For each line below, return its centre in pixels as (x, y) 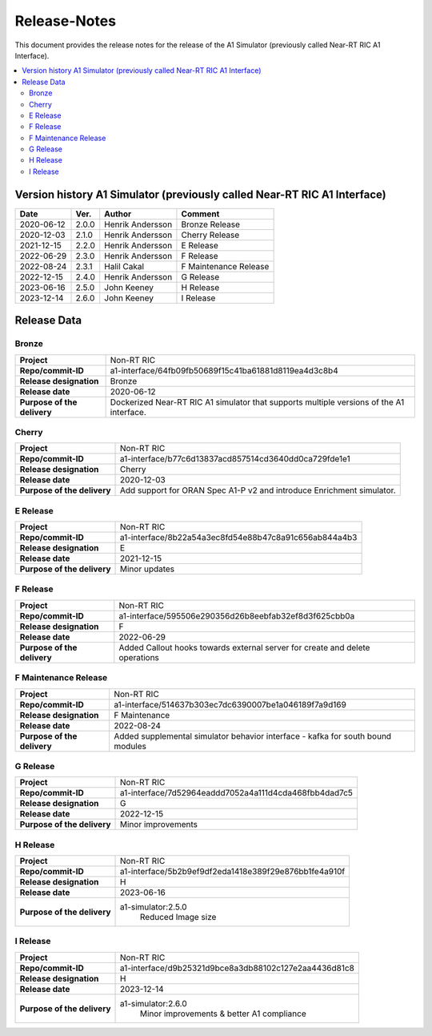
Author (118, 214)
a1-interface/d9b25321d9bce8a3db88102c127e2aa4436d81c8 (238, 968)
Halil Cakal (124, 266)
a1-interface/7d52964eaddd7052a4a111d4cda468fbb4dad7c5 (237, 793)
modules (130, 746)
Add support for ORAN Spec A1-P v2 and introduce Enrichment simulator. (258, 490)
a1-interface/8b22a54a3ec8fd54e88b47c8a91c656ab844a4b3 (239, 538)
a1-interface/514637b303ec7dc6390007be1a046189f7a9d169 (230, 704)
